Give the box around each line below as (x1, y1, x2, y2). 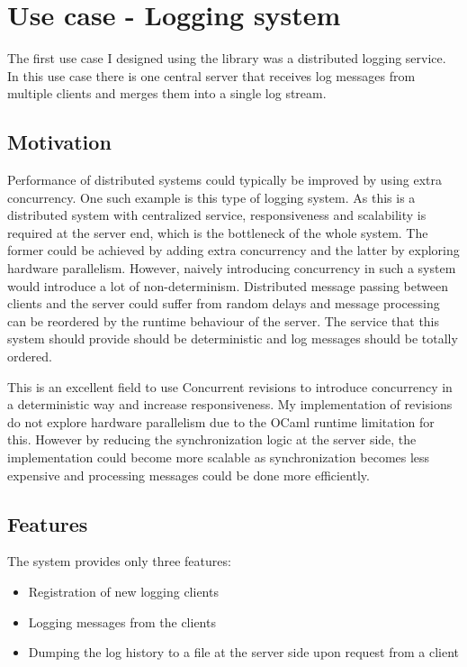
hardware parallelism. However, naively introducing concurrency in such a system (7, 259, 456, 278)
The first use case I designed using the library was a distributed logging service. (7, 49, 446, 68)
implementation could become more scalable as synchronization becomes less (7, 448, 430, 467)
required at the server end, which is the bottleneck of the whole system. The (7, 223, 428, 242)
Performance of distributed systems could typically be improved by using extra (7, 170, 443, 189)
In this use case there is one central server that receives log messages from (7, 66, 416, 85)
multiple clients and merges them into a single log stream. (7, 84, 327, 103)
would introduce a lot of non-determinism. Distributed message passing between (7, 276, 448, 295)
